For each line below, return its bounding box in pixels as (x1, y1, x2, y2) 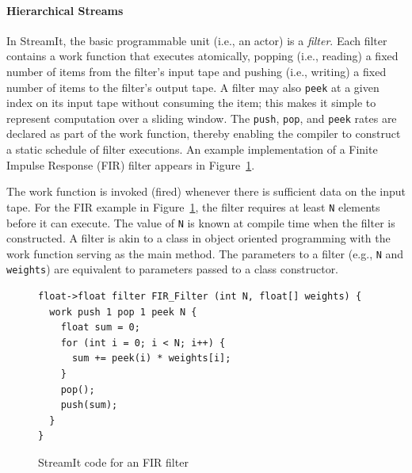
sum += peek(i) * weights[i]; (71, 353, 231, 364)
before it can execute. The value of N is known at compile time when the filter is (6, 214, 395, 231)
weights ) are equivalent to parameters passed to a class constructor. (6, 261, 339, 277)
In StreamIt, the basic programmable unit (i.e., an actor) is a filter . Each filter (6, 32, 387, 48)
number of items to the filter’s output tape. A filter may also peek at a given (6, 78, 380, 95)
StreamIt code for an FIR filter (38, 454, 189, 471)
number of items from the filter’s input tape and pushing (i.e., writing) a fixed (6, 63, 387, 79)
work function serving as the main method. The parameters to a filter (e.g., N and (6, 245, 404, 261)
